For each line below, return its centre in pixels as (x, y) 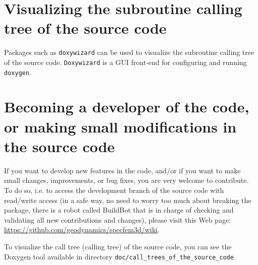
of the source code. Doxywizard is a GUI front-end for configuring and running (125, 62)
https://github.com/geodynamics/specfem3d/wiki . (82, 229)
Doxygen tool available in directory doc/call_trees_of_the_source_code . (120, 256)
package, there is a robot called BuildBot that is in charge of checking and (119, 210)
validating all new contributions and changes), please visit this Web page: (118, 219)
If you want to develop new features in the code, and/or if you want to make (122, 170)
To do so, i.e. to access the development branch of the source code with (114, 190)
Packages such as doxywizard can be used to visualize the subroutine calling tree (129, 52)
